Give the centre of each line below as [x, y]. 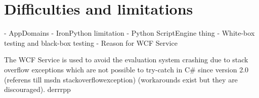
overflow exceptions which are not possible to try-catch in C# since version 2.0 [126, 69]
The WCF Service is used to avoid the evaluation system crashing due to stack [126, 60]
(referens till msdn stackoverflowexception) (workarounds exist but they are [121, 79]
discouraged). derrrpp [37, 89]
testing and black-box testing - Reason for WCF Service [91, 42]
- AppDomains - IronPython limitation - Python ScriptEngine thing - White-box [129, 33]
